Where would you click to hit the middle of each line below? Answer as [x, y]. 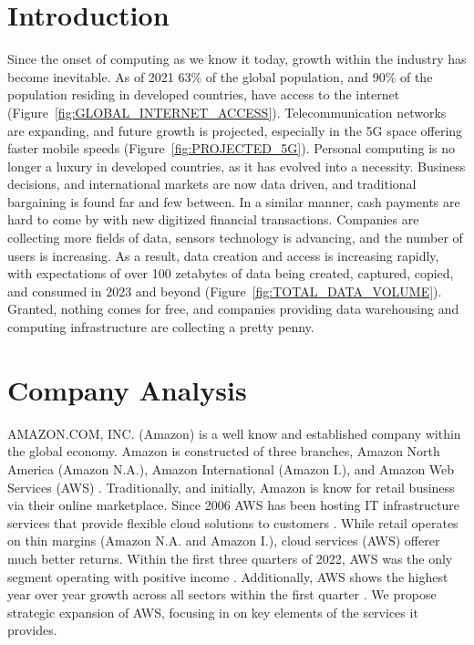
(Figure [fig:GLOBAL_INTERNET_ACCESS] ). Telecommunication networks [227, 112]
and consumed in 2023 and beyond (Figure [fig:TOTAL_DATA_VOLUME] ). [225, 291]
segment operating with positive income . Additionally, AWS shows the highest [228, 576]
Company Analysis [127, 389]
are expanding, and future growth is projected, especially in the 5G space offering [235, 130]
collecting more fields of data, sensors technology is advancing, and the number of [235, 238]
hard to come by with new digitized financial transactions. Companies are [213, 219]
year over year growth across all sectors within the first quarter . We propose [222, 594]
